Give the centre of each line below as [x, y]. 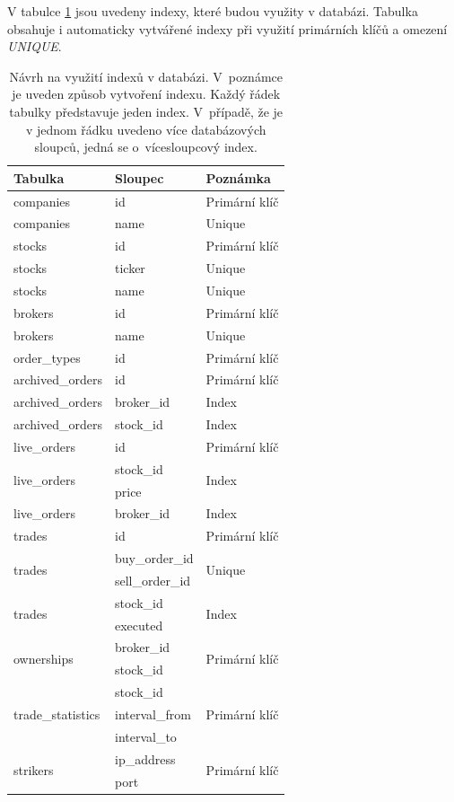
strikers [34, 770]
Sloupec [139, 177]
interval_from [153, 714]
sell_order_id [153, 580]
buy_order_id [154, 558]
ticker [130, 268]
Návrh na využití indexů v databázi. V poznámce [146, 76]
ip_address [145, 758]
